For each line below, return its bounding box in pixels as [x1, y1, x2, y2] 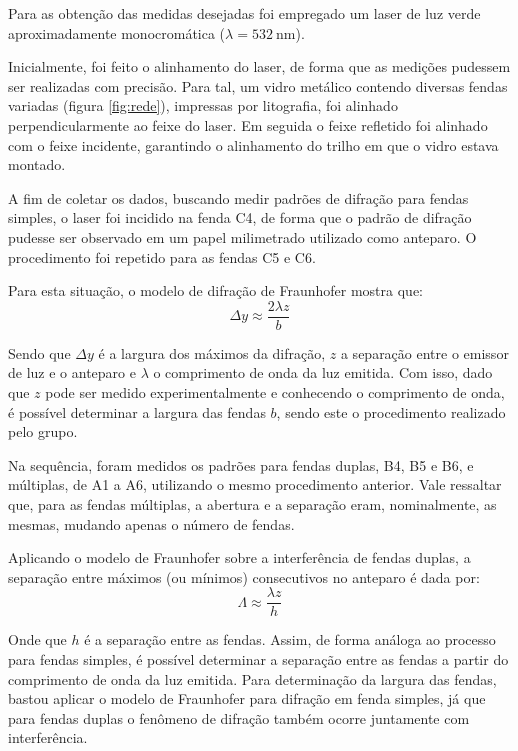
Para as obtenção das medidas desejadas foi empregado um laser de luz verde [8, 3, 481, 23]
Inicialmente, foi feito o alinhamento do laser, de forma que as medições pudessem [8, 56, 511, 77]
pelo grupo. [8, 421, 78, 442]
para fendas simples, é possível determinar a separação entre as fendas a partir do [8, 648, 509, 669]
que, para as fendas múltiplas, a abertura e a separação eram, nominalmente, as [8, 493, 497, 514]
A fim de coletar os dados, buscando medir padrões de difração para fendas [8, 187, 469, 208]
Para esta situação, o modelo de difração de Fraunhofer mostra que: [8, 280, 423, 301]
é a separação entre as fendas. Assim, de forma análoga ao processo [84, 629, 496, 650]
